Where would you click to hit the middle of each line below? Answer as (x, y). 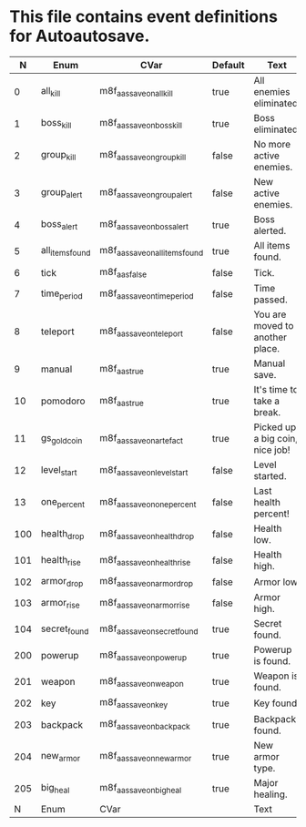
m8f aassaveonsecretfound (149, 629)
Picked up (275, 427)
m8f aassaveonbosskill (141, 124)
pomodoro (63, 401)
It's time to (276, 390)
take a (267, 401)
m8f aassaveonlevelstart (144, 470)
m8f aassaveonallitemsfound (152, 251)
